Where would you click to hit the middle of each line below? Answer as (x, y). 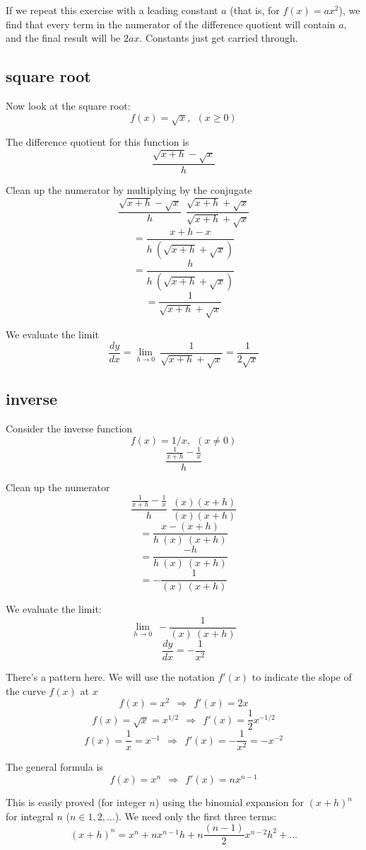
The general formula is (54, 767)
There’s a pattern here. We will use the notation (110, 677)
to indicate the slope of (302, 677)
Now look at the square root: (68, 105)
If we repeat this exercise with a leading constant (112, 10)
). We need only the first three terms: (196, 816)
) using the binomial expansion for (229, 802)
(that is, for (255, 10)
